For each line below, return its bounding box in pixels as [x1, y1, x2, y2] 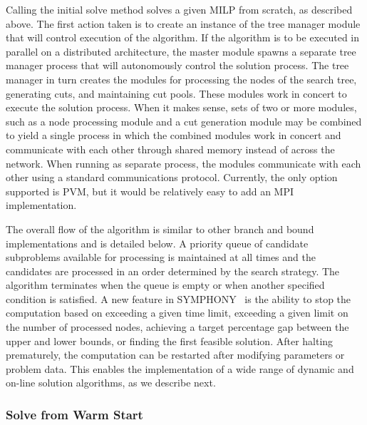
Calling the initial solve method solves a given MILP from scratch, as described [6, 2, 353, 16]
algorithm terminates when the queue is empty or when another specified [6, 277, 325, 292]
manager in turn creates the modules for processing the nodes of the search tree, [6, 71, 357, 86]
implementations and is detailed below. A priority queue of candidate [6, 235, 309, 250]
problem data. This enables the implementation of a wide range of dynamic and [6, 361, 354, 376]
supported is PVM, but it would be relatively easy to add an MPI [6, 183, 294, 198]
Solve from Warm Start [6, 405, 143, 423]
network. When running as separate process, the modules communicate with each [6, 155, 361, 170]
